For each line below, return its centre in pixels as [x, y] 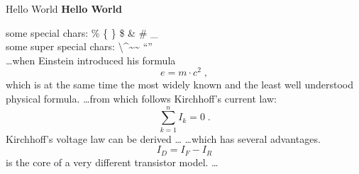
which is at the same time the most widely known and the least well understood [179, 85]
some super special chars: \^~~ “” [79, 46]
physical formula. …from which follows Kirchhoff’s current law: [141, 99]
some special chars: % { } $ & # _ [82, 32]
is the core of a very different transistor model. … [112, 162]
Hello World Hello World [64, 8]
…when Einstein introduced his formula [91, 60]
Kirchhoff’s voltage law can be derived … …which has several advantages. [163, 138]
